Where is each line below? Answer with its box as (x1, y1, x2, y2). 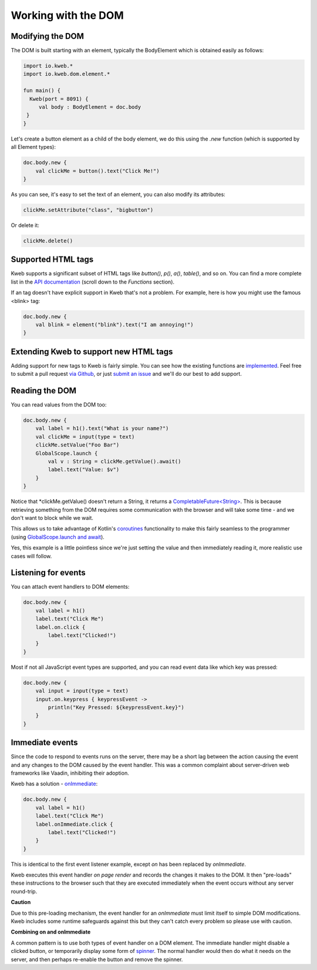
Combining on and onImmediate (11, 928, 91, 935)
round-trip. (11, 888, 38, 895)
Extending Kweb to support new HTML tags (11, 346, 173, 356)
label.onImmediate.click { (35, 821, 114, 828)
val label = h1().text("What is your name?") (35, 425, 169, 432)
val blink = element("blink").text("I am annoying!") (35, 321, 194, 328)
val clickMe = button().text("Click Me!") (35, 168, 160, 174)
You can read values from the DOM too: (11, 401, 107, 408)
